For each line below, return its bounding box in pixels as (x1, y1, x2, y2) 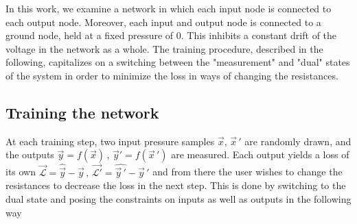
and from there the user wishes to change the (152, 164, 343, 179)
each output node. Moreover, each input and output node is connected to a (5, 14, 321, 29)
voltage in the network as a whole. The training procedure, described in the (5, 41, 323, 55)
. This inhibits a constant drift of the (181, 28, 337, 42)
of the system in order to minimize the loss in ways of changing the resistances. (5, 68, 338, 82)
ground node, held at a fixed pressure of (5, 28, 174, 42)
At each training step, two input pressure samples (5, 134, 215, 148)
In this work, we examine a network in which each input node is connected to (5, 1, 332, 15)
